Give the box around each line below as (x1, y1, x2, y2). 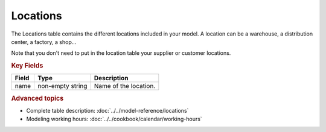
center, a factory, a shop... (11, 38, 77, 45)
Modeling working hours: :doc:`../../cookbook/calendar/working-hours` (26, 115, 202, 123)
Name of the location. (94, 82, 156, 90)
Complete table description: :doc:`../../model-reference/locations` (26, 107, 189, 115)
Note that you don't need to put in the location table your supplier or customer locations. (11, 49, 231, 57)
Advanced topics (11, 94, 64, 102)
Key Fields (11, 61, 43, 70)
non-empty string (37, 82, 88, 90)
